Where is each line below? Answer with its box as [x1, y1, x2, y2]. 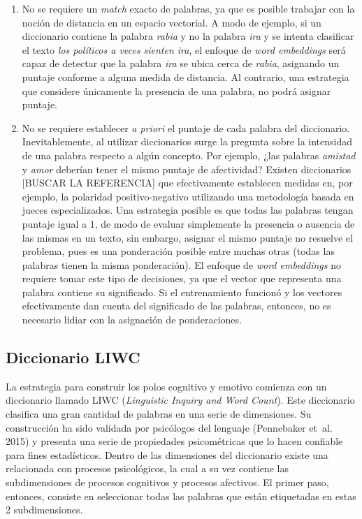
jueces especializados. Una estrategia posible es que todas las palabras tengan [22, 203, 354, 217]
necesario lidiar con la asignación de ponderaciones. [22, 312, 242, 327]
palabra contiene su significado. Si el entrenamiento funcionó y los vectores [22, 284, 342, 299]
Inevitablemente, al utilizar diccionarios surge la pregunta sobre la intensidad [22, 134, 353, 149]
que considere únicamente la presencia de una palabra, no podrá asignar [22, 83, 331, 98]
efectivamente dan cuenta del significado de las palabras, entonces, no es [22, 298, 331, 313]
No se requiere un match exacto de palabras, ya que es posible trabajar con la [22, 1, 355, 15]
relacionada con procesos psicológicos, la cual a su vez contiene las [6, 461, 289, 476]
